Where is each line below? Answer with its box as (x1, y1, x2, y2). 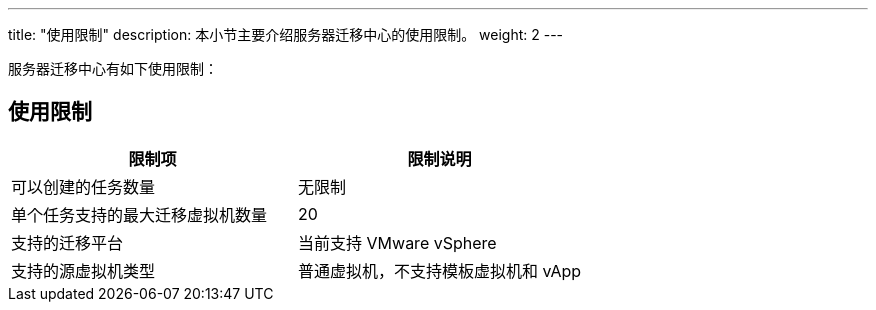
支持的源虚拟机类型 (11, 260, 156, 281)
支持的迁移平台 (11, 232, 124, 253)
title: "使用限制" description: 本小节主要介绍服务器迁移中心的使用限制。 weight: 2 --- (8, 26, 564, 43)
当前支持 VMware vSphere (298, 232, 497, 253)
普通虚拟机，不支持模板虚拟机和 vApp (298, 260, 582, 281)
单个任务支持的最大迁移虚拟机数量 (11, 204, 268, 225)
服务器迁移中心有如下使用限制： (8, 60, 218, 77)
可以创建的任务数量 (11, 176, 156, 197)
